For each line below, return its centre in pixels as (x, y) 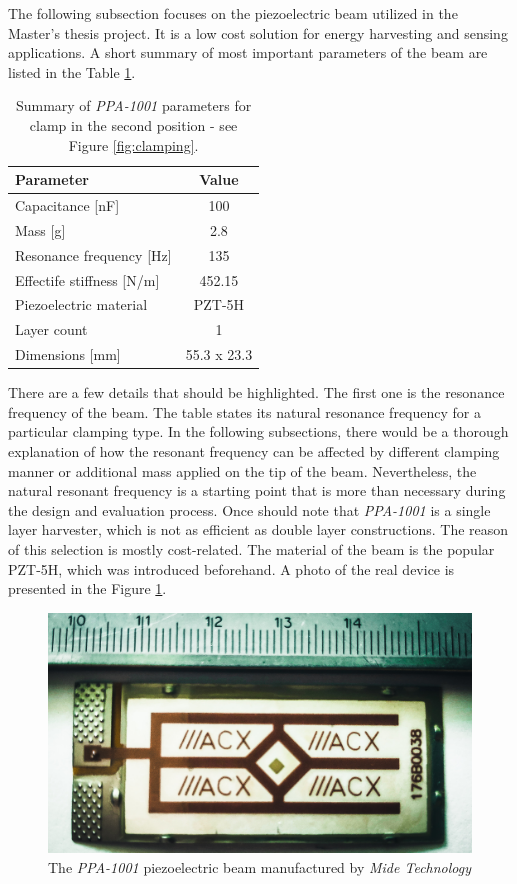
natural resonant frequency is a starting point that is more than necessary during (257, 490)
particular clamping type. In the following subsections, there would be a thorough (258, 431)
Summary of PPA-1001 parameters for (133, 105)
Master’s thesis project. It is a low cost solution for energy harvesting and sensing (258, 32)
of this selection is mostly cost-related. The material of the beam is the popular (251, 548)
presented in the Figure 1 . (87, 588)
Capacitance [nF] (67, 205)
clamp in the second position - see (133, 124)
